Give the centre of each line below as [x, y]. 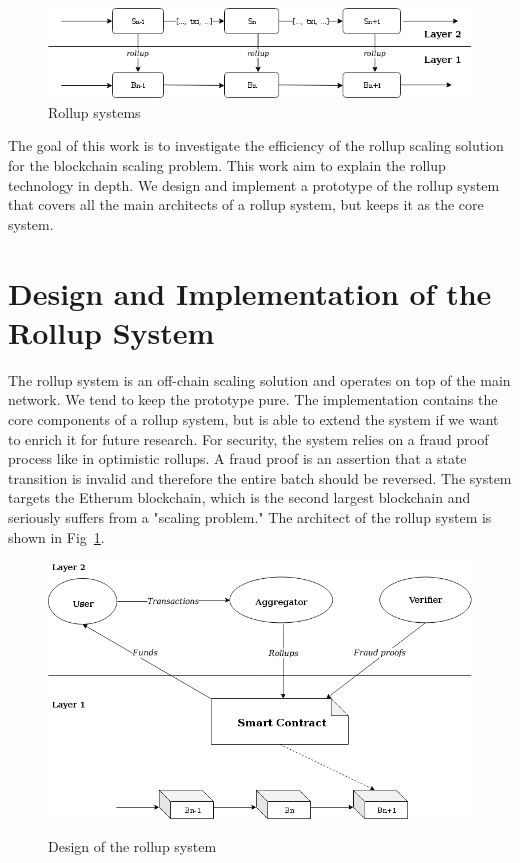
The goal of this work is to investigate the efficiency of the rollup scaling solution [256, 145]
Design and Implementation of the [250, 292]
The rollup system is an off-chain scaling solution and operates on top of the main [259, 379]
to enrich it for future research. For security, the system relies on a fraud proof [248, 438]
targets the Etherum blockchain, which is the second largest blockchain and [239, 497]
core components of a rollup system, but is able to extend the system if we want [253, 418]
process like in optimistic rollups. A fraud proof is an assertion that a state [237, 458]
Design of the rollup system [132, 846]
